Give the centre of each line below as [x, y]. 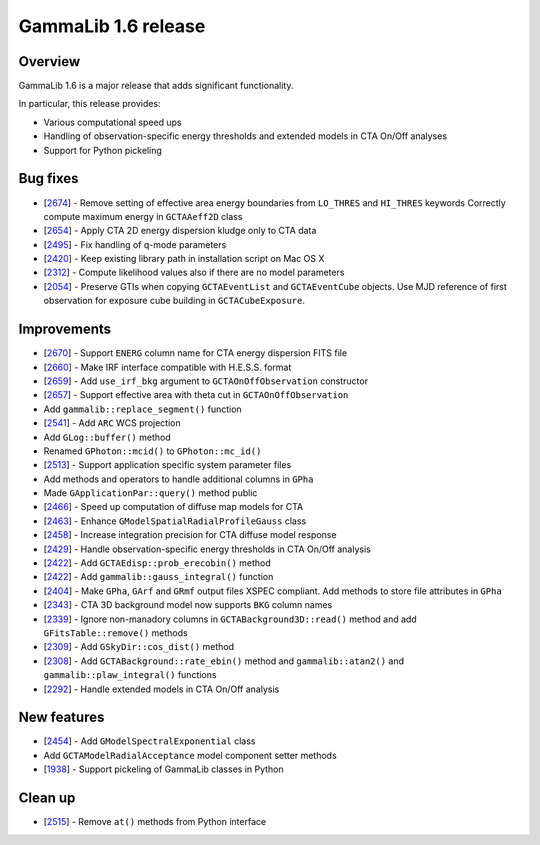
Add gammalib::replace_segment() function [142, 409]
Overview [49, 61]
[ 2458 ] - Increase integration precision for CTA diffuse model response [190, 535]
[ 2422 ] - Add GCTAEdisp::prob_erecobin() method [157, 563]
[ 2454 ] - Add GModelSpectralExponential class [149, 741]
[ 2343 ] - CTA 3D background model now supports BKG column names [188, 605]
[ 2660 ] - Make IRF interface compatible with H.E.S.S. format [167, 367]
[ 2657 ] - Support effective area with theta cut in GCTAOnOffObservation [196, 395]
